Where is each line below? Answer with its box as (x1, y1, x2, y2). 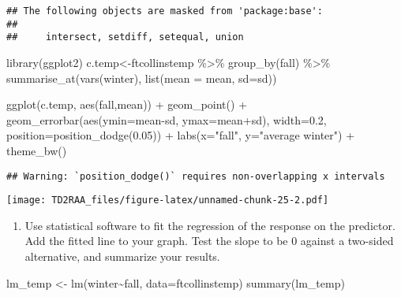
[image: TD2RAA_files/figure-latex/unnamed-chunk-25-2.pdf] (6, 195, 329, 206)
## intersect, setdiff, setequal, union (6, 32, 244, 43)
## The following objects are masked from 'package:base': (6, 6, 323, 17)
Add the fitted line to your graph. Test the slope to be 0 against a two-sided (24, 232, 394, 249)
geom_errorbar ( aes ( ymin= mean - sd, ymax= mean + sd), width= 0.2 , (6, 111, 327, 128)
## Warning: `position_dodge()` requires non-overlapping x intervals (6, 170, 385, 182)
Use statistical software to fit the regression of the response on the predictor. (24, 217, 395, 233)
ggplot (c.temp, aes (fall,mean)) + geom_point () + (6, 96, 248, 113)
